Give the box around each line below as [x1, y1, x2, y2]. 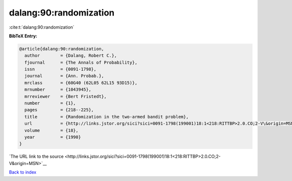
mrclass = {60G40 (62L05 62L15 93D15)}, [24, 80, 138, 85]
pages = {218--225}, [24, 107, 94, 113]
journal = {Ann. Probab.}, [24, 73, 104, 79]
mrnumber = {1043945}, [24, 87, 91, 92]
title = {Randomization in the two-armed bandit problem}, [24, 114, 189, 119]
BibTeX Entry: [9, 33, 37, 39]
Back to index [9, 169, 36, 175]
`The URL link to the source [9, 153, 64, 160]
